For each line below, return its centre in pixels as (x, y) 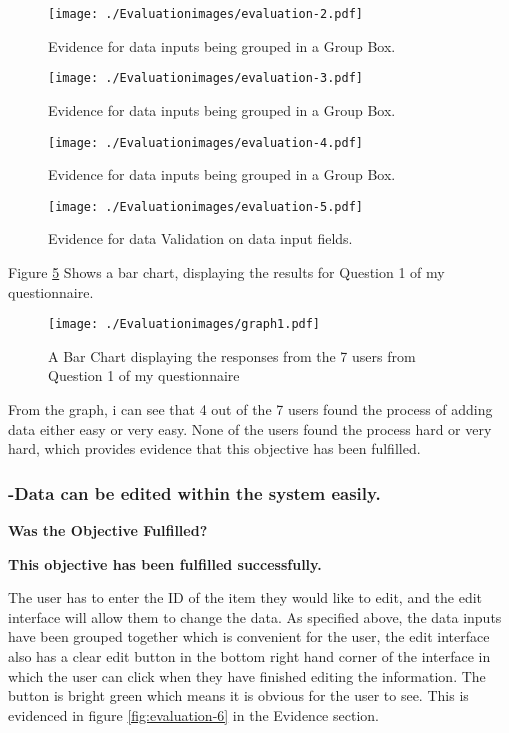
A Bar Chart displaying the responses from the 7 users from (232, 355)
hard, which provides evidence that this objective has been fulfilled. (214, 448)
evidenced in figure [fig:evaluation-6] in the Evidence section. (193, 714)
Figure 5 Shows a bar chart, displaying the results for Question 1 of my (226, 272)
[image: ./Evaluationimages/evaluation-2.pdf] (205, 14)
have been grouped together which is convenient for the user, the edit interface (249, 636)
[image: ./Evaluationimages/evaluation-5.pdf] (205, 206)
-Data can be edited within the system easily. (194, 492)
